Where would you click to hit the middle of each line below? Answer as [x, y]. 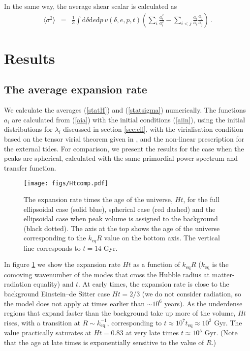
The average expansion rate [76, 89]
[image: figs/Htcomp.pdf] [66, 184]
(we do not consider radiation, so [192, 294]
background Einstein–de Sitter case [57, 294]
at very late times [152, 333]
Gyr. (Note [221, 333]
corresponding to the [55, 238]
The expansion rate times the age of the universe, [98, 199]
